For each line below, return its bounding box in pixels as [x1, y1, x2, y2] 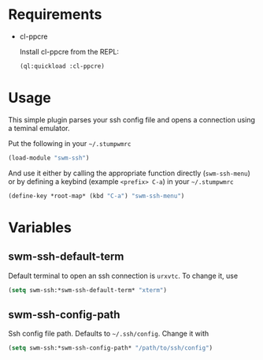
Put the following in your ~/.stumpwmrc [8, 138, 131, 148]
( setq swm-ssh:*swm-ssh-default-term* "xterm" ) [8, 286, 168, 294]
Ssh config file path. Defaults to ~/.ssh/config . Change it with [8, 329, 209, 339]
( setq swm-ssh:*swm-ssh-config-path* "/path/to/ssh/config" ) [8, 344, 213, 352]
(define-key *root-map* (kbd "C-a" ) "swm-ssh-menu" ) [8, 192, 185, 200]
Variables [8, 219, 72, 236]
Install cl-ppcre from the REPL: [19, 47, 120, 56]
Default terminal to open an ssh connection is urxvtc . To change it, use [8, 271, 239, 280]
